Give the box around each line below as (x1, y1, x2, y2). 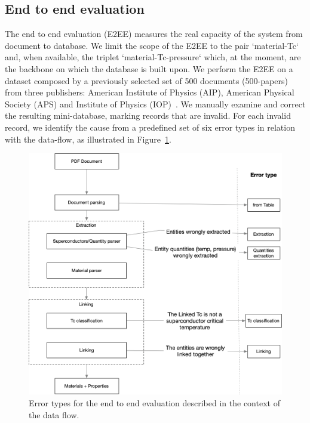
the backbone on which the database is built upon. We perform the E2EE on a (5, 62, 293, 75)
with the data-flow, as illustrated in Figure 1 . (5, 132, 171, 145)
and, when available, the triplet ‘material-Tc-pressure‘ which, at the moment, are (5, 51, 301, 63)
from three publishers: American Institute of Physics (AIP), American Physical (5, 86, 294, 98)
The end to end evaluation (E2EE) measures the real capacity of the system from (5, 27, 303, 40)
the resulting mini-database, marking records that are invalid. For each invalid (5, 109, 291, 122)
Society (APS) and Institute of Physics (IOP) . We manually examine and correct (5, 97, 306, 110)
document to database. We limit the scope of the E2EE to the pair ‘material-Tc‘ (5, 39, 299, 51)
